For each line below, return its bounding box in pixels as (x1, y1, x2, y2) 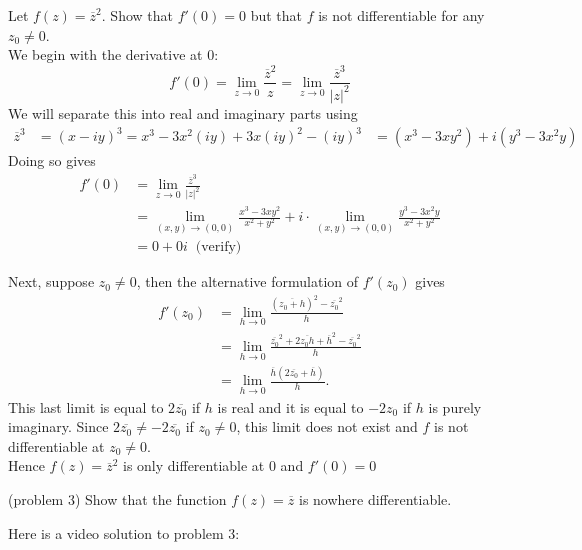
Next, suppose (8, 271, 95, 292)
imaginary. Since (8, 416, 109, 437)
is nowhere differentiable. (298, 489, 452, 510)
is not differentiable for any (318, 5, 485, 25)
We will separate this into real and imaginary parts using (8, 102, 358, 123)
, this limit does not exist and (236, 416, 418, 437)
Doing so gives (8, 150, 96, 171)
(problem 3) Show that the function (8, 489, 227, 510)
